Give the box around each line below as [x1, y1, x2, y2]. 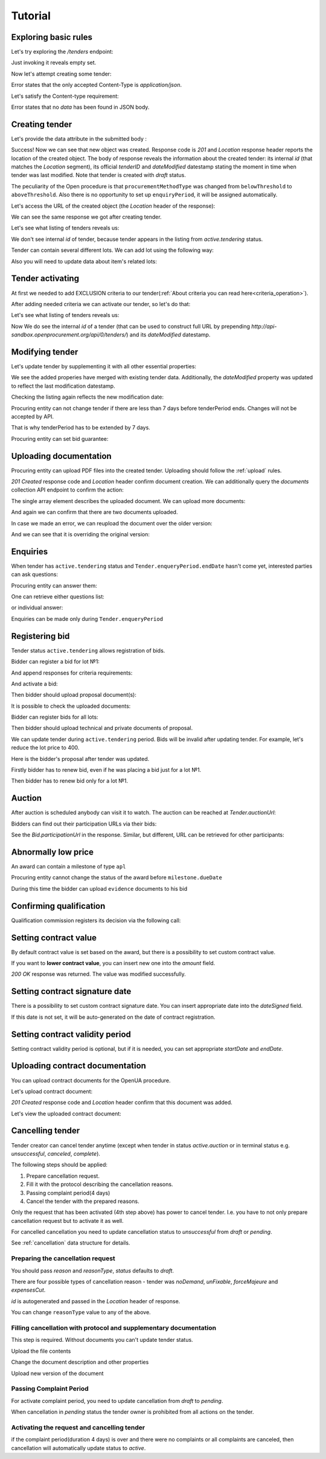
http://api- [251, 322, 277, 330]
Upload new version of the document [11, 1370, 104, 1377]
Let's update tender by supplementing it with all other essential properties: [11, 362, 196, 370]
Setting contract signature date [11, 986, 132, 996]
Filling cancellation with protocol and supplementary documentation [11, 1323, 217, 1332]
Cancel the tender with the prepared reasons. [26, 1198, 139, 1205]
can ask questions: [11, 571, 59, 578]
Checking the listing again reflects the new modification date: [11, 393, 164, 401]
